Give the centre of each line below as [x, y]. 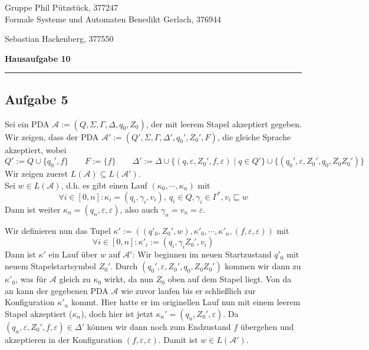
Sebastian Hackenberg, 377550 [59, 39]
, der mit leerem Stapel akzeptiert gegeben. [224, 123]
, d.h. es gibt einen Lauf [104, 185]
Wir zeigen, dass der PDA [52, 136]
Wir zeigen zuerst [37, 174]
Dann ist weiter [33, 209]
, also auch [139, 209]
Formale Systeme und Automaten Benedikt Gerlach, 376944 [113, 19]
